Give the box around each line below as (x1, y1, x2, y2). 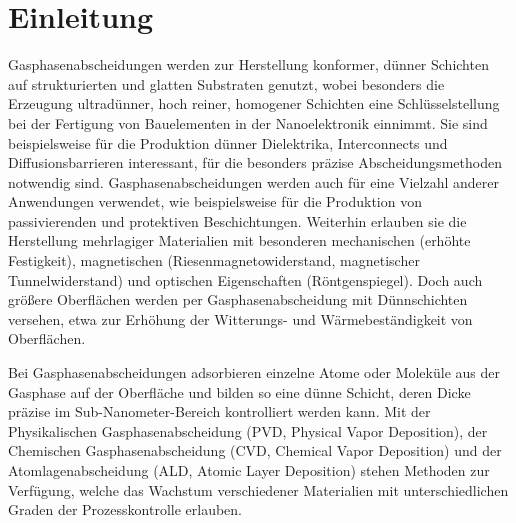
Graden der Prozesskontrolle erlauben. (8, 499, 242, 520)
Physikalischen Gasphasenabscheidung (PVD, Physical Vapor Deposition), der (8, 420, 488, 441)
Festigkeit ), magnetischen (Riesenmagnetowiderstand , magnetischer (8, 250, 420, 271)
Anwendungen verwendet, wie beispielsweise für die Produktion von (8, 191, 422, 212)
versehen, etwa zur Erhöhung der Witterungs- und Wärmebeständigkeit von (8, 308, 473, 329)
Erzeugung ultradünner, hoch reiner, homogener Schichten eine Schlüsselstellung (8, 93, 500, 114)
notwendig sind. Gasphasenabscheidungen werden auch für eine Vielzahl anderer (8, 171, 499, 192)
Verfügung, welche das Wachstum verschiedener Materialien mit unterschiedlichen (8, 479, 509, 500)
